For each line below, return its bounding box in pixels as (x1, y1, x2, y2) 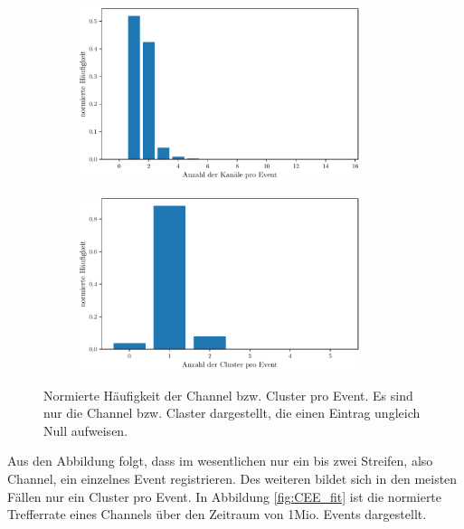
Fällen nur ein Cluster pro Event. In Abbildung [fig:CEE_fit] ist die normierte (7, 486, 442, 505)
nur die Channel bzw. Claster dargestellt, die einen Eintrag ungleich (43, 403, 421, 422)
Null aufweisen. (43, 420, 128, 439)
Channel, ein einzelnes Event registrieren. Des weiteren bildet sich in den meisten (7, 468, 458, 487)
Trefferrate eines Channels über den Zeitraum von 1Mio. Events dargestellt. (7, 505, 427, 524)
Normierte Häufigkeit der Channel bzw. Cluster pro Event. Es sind (43, 385, 413, 404)
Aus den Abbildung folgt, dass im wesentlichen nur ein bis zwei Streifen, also (7, 451, 433, 470)
